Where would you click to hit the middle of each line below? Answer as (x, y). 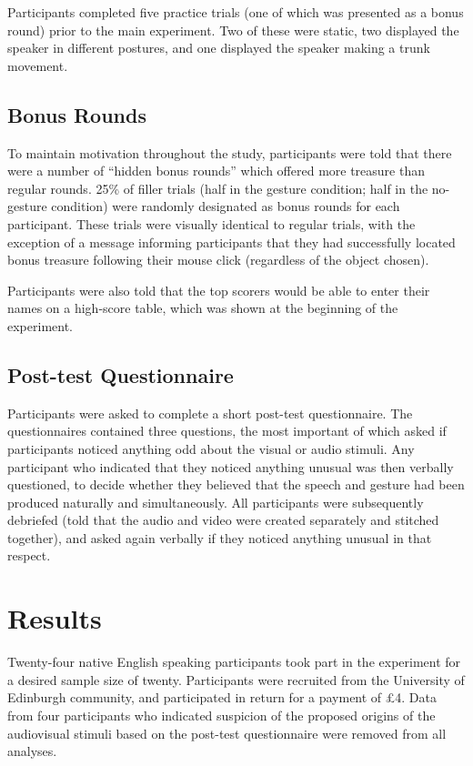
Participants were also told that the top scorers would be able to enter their (219, 290)
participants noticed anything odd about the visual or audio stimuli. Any (211, 448)
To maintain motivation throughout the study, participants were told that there (230, 152)
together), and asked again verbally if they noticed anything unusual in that (220, 537)
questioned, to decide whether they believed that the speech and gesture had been (236, 484)
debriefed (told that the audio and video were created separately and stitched (223, 520)
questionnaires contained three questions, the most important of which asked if (227, 431)
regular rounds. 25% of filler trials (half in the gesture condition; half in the (218, 188)
